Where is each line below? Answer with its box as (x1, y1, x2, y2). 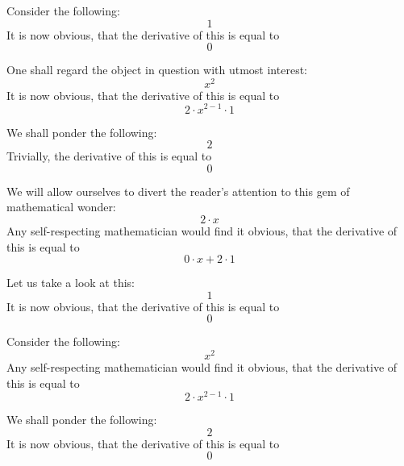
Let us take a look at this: (6, 274, 135, 291)
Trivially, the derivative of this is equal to (6, 148, 212, 164)
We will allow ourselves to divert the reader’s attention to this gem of (6, 182, 350, 199)
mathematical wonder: (6, 198, 116, 215)
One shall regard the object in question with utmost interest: (6, 61, 307, 78)
